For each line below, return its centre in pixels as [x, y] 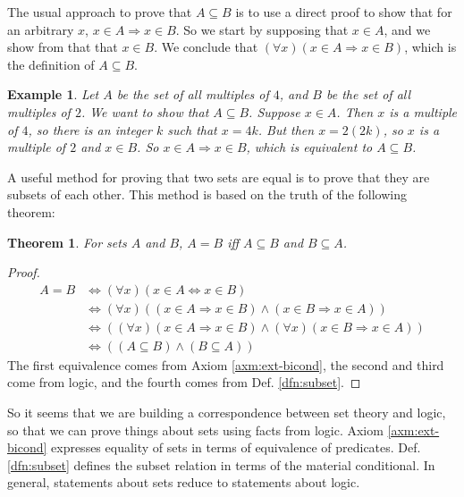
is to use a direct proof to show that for [344, 12]
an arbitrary [41, 29]
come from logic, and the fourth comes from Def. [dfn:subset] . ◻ [184, 382]
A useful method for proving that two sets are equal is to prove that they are [219, 177]
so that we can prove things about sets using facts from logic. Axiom [195, 430]
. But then [286, 129]
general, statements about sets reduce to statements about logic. [184, 482]
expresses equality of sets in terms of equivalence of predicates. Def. [236, 447]
